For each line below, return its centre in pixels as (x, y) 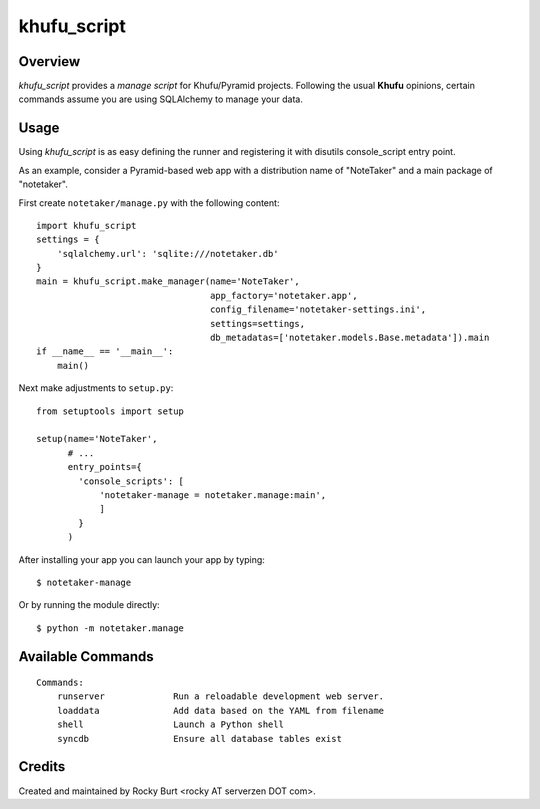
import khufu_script (86, 225)
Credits (42, 766)
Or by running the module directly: (89, 605)
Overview (49, 61)
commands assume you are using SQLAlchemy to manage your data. (161, 99)
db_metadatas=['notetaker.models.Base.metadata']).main (350, 338)
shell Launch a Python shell (170, 724)
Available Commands (86, 656)
